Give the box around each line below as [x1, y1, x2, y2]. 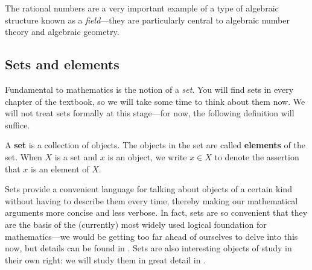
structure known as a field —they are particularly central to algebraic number [5, 13, 290, 26]
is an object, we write [107, 150, 187, 163]
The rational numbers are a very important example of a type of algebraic [5, 2, 279, 14]
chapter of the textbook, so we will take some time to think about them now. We [5, 95, 305, 107]
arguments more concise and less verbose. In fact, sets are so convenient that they [5, 206, 308, 219]
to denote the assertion [214, 150, 299, 163]
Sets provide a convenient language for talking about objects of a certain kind [5, 183, 292, 195]
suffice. [5, 118, 30, 131]
